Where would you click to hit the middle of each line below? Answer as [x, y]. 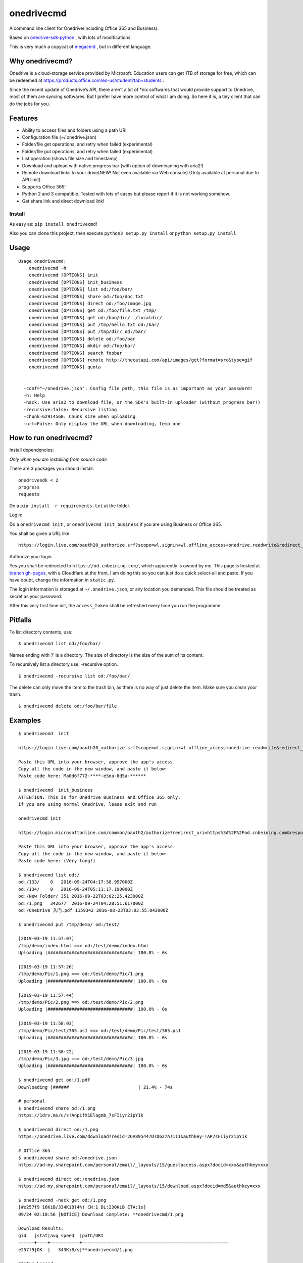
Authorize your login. [31, 556]
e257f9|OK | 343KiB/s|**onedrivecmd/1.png [76, 1250]
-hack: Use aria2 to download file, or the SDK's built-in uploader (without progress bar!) [142, 402]
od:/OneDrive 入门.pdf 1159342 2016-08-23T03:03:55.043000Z [93, 910]
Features [23, 118]
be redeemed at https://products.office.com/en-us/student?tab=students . [87, 80]
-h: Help [34, 395]
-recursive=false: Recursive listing [70, 409]
